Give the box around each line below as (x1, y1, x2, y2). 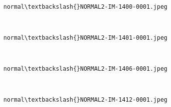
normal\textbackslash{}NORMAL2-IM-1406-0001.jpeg (3, 65, 168, 73)
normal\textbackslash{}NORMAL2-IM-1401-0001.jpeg (3, 34, 168, 41)
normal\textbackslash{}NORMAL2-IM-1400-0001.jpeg (3, 3, 168, 10)
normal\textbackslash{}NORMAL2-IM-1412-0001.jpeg (3, 96, 168, 104)
